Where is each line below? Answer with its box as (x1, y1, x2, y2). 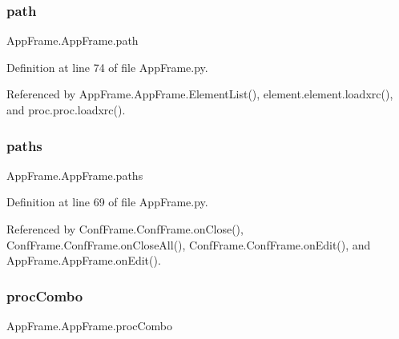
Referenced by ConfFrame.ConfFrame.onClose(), (6, 221, 244, 237)
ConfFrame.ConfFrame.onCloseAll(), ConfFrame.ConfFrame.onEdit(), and (6, 236, 371, 253)
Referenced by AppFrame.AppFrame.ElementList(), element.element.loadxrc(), (6, 86, 393, 102)
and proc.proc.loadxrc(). (6, 102, 126, 118)
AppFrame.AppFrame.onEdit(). (6, 252, 161, 269)
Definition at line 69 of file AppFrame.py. (6, 193, 208, 210)
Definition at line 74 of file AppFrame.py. (6, 58, 208, 75)
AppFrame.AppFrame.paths (6, 166, 143, 183)
